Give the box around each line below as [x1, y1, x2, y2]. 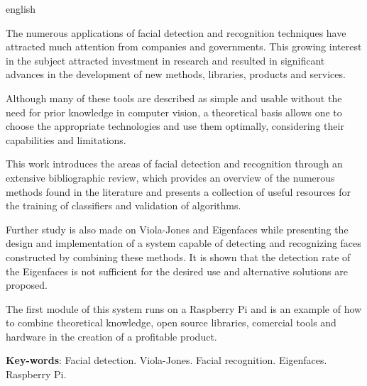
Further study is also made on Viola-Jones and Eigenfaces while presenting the [6, 221, 349, 236]
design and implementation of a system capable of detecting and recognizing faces [6, 236, 361, 250]
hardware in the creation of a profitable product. [6, 329, 217, 343]
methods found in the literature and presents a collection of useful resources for [6, 184, 351, 199]
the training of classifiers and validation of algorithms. [6, 198, 241, 213]
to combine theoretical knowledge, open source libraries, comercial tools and [6, 315, 336, 330]
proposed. [6, 277, 48, 292]
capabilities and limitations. [6, 132, 126, 147]
